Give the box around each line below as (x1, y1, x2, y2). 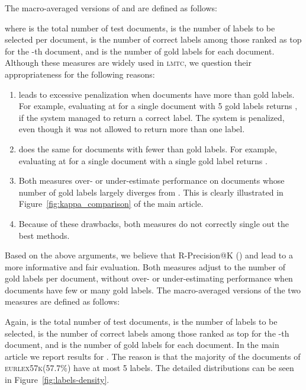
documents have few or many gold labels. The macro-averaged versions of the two (5, 283, 301, 296)
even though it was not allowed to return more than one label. (18, 123, 245, 135)
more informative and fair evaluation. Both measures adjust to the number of (5, 260, 285, 273)
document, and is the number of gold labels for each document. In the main (5, 338, 279, 351)
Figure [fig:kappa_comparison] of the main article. (18, 197, 204, 210)
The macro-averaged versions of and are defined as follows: (5, 2, 217, 14)
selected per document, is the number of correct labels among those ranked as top (5, 33, 302, 46)
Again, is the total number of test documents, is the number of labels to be (5, 315, 278, 328)
